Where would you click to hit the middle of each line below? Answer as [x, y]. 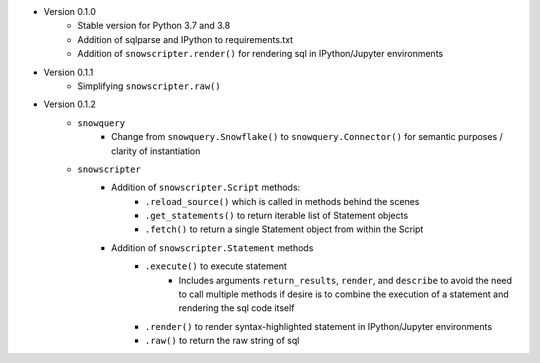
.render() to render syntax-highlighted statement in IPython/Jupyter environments [319, 326]
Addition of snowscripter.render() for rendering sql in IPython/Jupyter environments [260, 54]
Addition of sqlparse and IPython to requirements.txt [185, 39]
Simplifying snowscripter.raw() [149, 86]
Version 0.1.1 [68, 72]
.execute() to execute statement [216, 266]
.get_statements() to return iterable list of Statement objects [277, 216]
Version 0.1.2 [70, 104]
